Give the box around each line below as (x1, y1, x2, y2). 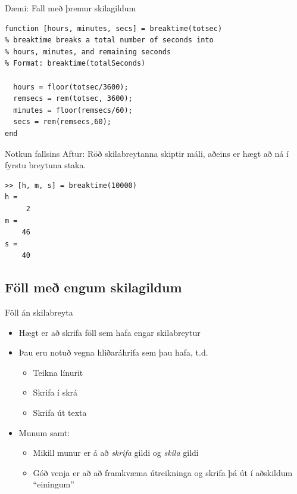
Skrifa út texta (33, 406, 87, 419)
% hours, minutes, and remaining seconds (5, 47, 171, 56)
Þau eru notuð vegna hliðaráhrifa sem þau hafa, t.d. (18, 346, 208, 359)
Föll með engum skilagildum (5, 278, 182, 297)
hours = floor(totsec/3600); (13, 82, 129, 91)
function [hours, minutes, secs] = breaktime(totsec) (5, 24, 223, 33)
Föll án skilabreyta (5, 306, 73, 319)
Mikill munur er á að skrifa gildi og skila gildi (33, 446, 199, 459)
